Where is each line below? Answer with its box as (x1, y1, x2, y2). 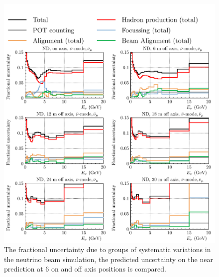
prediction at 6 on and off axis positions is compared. (4, 264, 166, 274)
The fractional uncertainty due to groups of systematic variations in (4, 244, 211, 255)
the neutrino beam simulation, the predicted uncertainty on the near (4, 254, 213, 264)
